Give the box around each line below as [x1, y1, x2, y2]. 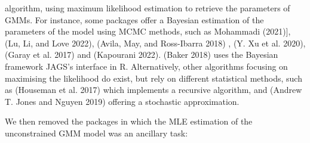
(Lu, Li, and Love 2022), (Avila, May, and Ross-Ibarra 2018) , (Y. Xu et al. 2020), [5, 36, 306, 49]
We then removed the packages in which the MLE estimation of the [5, 115, 253, 128]
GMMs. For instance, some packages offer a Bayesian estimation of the [5, 13, 264, 26]
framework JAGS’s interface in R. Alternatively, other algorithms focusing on [5, 60, 288, 72]
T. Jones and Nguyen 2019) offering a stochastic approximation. [5, 95, 240, 107]
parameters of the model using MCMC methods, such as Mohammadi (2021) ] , [5, 25, 291, 38]
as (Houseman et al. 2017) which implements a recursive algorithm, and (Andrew [5, 83, 302, 96]
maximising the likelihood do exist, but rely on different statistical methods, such [5, 71, 302, 84]
